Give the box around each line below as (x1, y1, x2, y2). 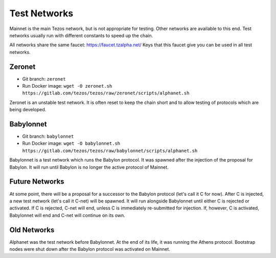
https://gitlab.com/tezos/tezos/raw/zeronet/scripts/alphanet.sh (22, 90, 190, 96)
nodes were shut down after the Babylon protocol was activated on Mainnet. (9, 246, 171, 252)
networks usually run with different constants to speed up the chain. (9, 32, 153, 38)
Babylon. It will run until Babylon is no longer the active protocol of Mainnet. (9, 164, 169, 170)
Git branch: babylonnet (22, 133, 74, 140)
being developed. (9, 107, 47, 113)
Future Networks (9, 177, 64, 186)
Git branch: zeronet (22, 75, 66, 82)
